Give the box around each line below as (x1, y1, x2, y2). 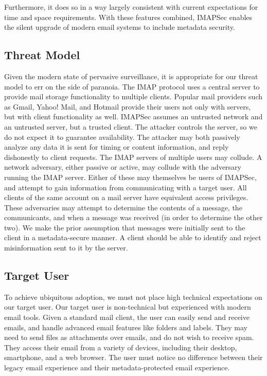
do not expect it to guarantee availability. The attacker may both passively (4, 131, 240, 142)
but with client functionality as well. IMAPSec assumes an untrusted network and (4, 111, 263, 122)
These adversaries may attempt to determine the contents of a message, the (4, 202, 242, 212)
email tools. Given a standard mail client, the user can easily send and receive (4, 312, 250, 323)
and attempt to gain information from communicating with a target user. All (4, 182, 247, 192)
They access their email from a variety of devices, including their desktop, (4, 342, 237, 352)
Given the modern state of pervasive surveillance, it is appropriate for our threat (4, 70, 258, 81)
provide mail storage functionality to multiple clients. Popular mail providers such (4, 91, 263, 102)
